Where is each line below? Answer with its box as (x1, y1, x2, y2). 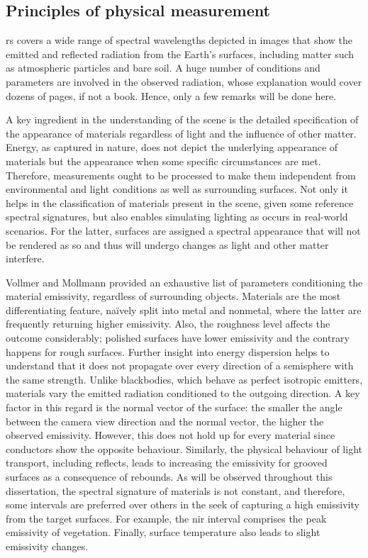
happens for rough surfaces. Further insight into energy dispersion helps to (6, 344, 330, 359)
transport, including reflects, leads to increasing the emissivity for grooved (6, 455, 328, 470)
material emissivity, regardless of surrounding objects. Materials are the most (6, 289, 341, 303)
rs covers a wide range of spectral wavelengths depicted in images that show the (6, 33, 353, 48)
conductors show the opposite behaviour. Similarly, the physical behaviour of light (6, 441, 362, 456)
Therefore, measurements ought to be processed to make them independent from (6, 167, 356, 182)
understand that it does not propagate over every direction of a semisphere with (6, 358, 354, 373)
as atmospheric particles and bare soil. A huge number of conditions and (6, 60, 320, 75)
